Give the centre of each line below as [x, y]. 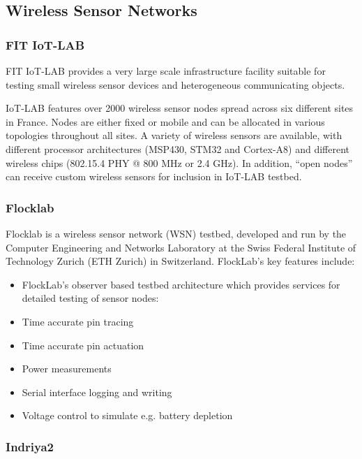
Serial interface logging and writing [97, 392]
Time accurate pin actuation [83, 345]
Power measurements [67, 369]
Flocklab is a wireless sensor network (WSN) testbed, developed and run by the [176, 233]
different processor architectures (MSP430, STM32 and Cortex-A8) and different [178, 148]
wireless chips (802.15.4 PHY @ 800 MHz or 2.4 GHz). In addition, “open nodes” [179, 162]
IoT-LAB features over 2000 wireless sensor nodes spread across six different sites [180, 108]
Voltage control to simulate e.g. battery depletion [127, 415]
